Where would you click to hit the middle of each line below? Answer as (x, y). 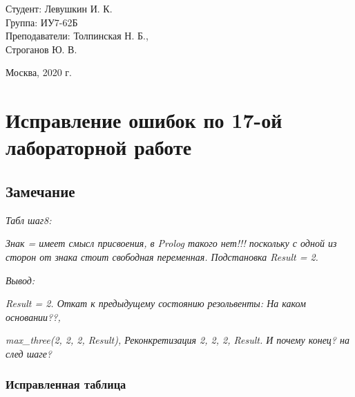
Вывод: (20, 280)
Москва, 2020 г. (39, 72)
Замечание (40, 191)
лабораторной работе (99, 147)
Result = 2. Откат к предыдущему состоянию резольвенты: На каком (156, 303)
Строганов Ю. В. (41, 49)
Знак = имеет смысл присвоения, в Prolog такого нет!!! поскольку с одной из (171, 243)
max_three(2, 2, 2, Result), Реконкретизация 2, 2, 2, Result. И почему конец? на (177, 340)
